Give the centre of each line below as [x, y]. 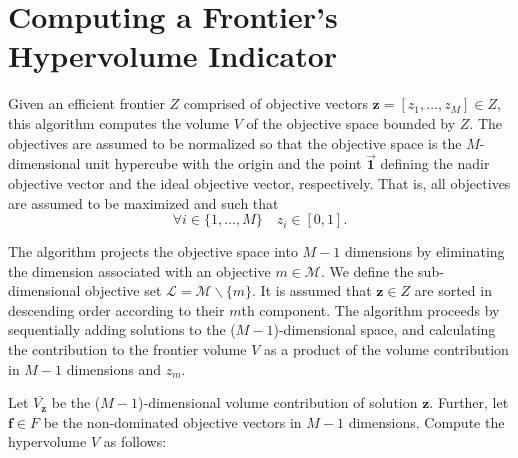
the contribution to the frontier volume [127, 349]
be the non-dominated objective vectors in [172, 421]
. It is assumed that [312, 290]
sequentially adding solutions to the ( [122, 329]
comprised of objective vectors [275, 103]
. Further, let [469, 402]
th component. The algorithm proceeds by [370, 309]
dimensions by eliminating [424, 251]
